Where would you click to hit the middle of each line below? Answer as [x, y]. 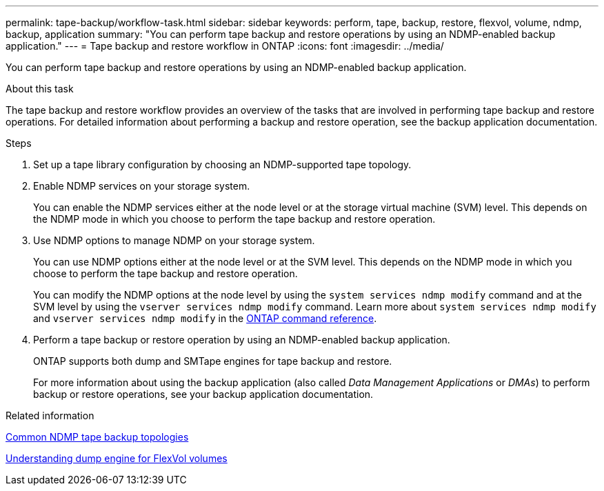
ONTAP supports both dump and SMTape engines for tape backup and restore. [213, 361]
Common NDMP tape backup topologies [97, 437]
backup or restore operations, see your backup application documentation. [203, 394]
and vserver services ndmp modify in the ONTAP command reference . [205, 318]
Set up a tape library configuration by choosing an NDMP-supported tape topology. [222, 164]
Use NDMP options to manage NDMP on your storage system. [174, 240]
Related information [50, 415]
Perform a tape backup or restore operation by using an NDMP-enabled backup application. [242, 340]
